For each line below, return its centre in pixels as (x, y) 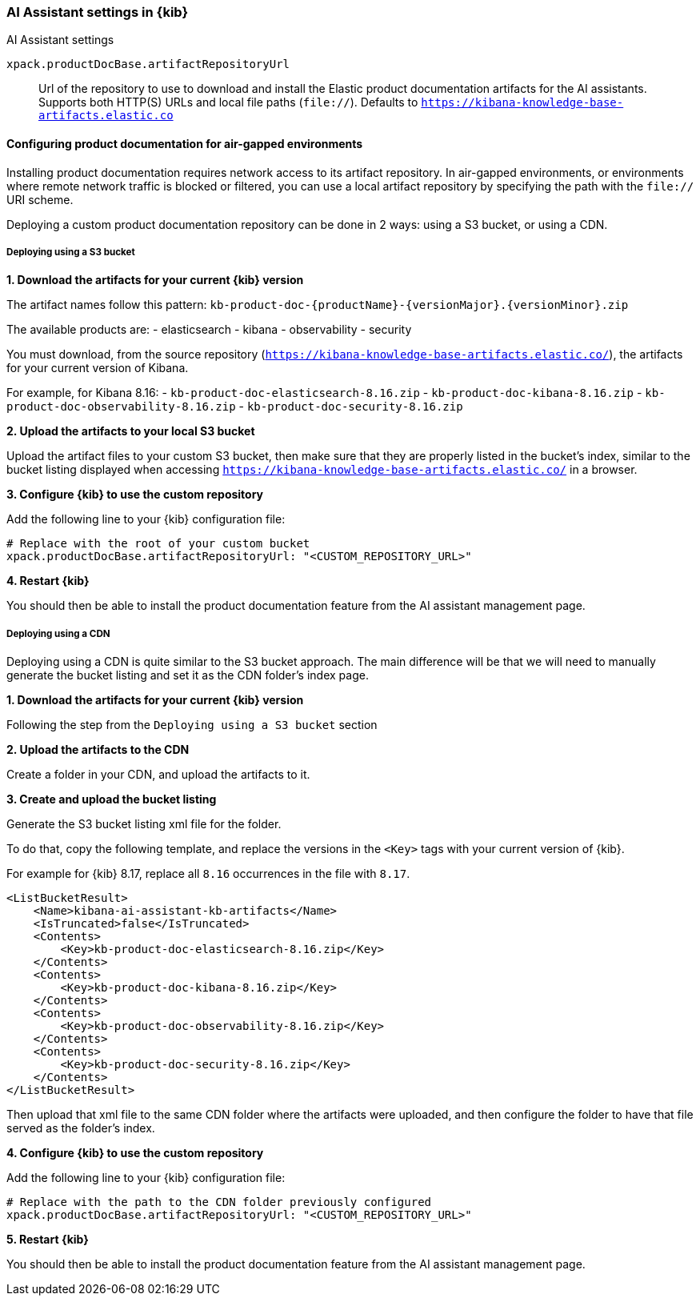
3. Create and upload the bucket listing (112, 799)
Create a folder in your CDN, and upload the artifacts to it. (158, 775)
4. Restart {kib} (48, 581)
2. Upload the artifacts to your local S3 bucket (131, 431)
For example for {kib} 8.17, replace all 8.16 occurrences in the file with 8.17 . (208, 874)
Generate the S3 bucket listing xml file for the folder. (144, 824)
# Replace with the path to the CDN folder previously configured (219, 1202)
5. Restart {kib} (48, 1240)
